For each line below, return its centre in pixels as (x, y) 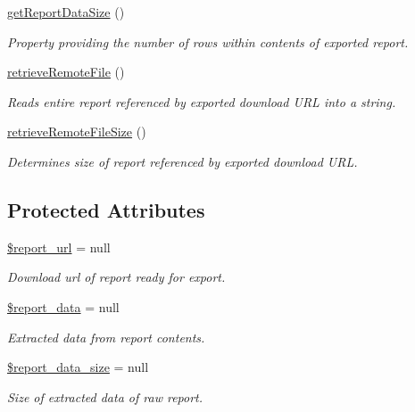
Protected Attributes (106, 209)
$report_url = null (59, 247)
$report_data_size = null (78, 367)
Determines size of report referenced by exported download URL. (183, 161)
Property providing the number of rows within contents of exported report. (208, 41)
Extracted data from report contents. (106, 337)
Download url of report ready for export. (116, 277)
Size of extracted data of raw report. (105, 396)
